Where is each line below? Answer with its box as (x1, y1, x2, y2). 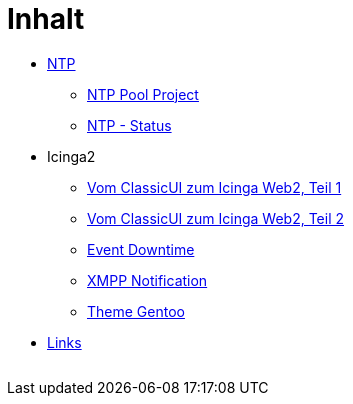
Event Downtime (87, 240, 195, 258)
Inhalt (7, 2, 85, 36)
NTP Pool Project (87, 85, 199, 103)
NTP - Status (87, 116, 172, 134)
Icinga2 (47, 147, 96, 165)
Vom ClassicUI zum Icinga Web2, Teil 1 (87, 178, 342, 196)
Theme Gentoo (87, 302, 185, 320)
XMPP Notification (87, 271, 208, 289)
